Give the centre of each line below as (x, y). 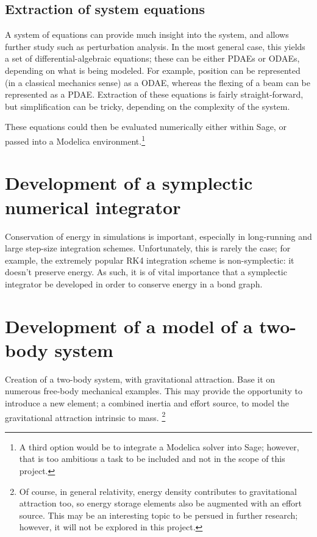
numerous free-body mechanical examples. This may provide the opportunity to (154, 391)
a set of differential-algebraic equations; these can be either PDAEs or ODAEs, (152, 58)
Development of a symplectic (129, 183)
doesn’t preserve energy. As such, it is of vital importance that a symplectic (146, 272)
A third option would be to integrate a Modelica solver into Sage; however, (159, 446)
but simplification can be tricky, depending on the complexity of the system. (148, 106)
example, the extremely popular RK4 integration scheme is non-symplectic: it (150, 260)
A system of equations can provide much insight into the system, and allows (147, 34)
